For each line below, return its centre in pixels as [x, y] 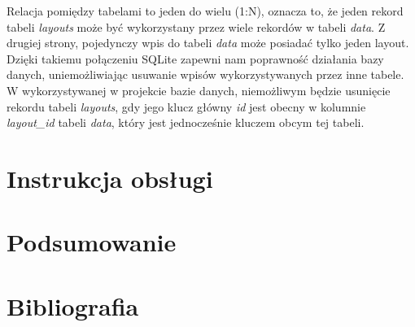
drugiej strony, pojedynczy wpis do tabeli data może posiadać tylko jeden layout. [208, 43]
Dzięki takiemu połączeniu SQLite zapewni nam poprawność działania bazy [195, 58]
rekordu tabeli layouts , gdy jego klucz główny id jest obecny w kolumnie [186, 106]
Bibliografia [73, 305]
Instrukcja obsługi [110, 178]
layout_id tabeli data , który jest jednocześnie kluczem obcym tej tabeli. [186, 122]
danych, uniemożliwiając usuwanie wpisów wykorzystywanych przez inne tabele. [205, 74]
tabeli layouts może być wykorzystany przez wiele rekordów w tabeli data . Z [196, 26]
